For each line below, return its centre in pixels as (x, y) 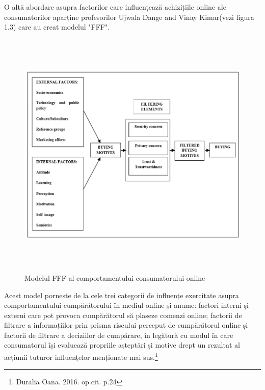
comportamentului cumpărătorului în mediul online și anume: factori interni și (126, 305)
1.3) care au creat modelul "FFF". (57, 27)
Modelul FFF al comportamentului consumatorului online (115, 277)
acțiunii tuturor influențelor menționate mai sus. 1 (81, 356)
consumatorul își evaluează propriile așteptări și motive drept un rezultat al (122, 345)
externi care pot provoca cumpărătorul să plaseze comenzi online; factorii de (123, 315)
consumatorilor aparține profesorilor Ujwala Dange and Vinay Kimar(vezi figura (129, 17)
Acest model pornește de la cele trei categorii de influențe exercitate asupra (122, 295)
